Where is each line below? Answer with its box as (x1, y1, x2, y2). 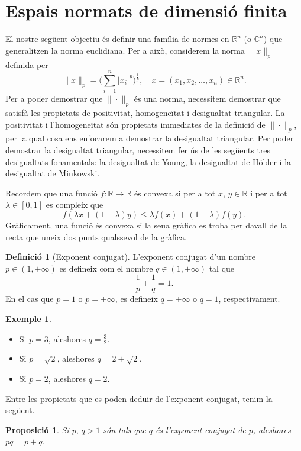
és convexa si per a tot (134, 186, 216, 199)
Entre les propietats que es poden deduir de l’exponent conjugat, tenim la (5, 392, 273, 404)
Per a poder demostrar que (5, 92, 103, 105)
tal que (209, 262, 235, 274)
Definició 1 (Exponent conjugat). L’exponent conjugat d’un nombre (5, 250, 255, 263)
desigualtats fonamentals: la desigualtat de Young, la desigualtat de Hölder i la (5, 155, 292, 167)
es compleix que (46, 198, 103, 211)
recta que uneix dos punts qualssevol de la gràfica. (5, 230, 187, 243)
